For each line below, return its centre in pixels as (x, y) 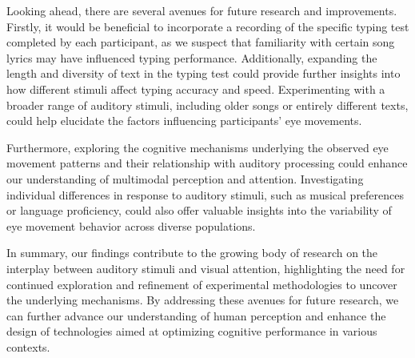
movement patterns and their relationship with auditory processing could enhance (207, 163)
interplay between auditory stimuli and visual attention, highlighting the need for (206, 268)
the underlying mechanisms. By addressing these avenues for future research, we (203, 300)
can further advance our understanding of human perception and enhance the (196, 315)
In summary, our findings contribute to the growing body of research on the (192, 253)
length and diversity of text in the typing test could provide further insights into (204, 73)
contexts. (28, 346)
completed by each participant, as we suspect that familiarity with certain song (201, 42)
